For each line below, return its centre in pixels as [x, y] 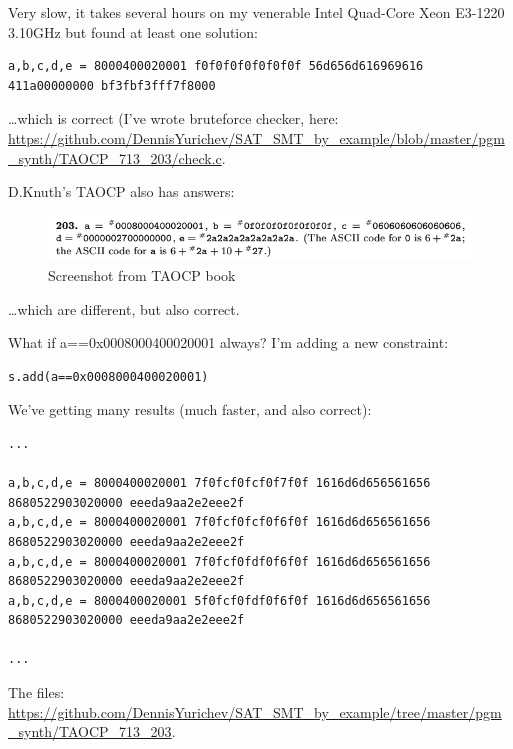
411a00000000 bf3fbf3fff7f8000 [112, 85]
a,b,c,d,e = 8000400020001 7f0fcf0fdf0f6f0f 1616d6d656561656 [219, 561]
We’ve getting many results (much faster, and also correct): [190, 409]
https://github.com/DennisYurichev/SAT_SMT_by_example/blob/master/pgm [256, 137]
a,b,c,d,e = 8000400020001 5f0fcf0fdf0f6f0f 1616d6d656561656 [219, 600]
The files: [36, 692]
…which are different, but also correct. [124, 308]
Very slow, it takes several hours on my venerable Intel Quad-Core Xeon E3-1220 [256, 12]
